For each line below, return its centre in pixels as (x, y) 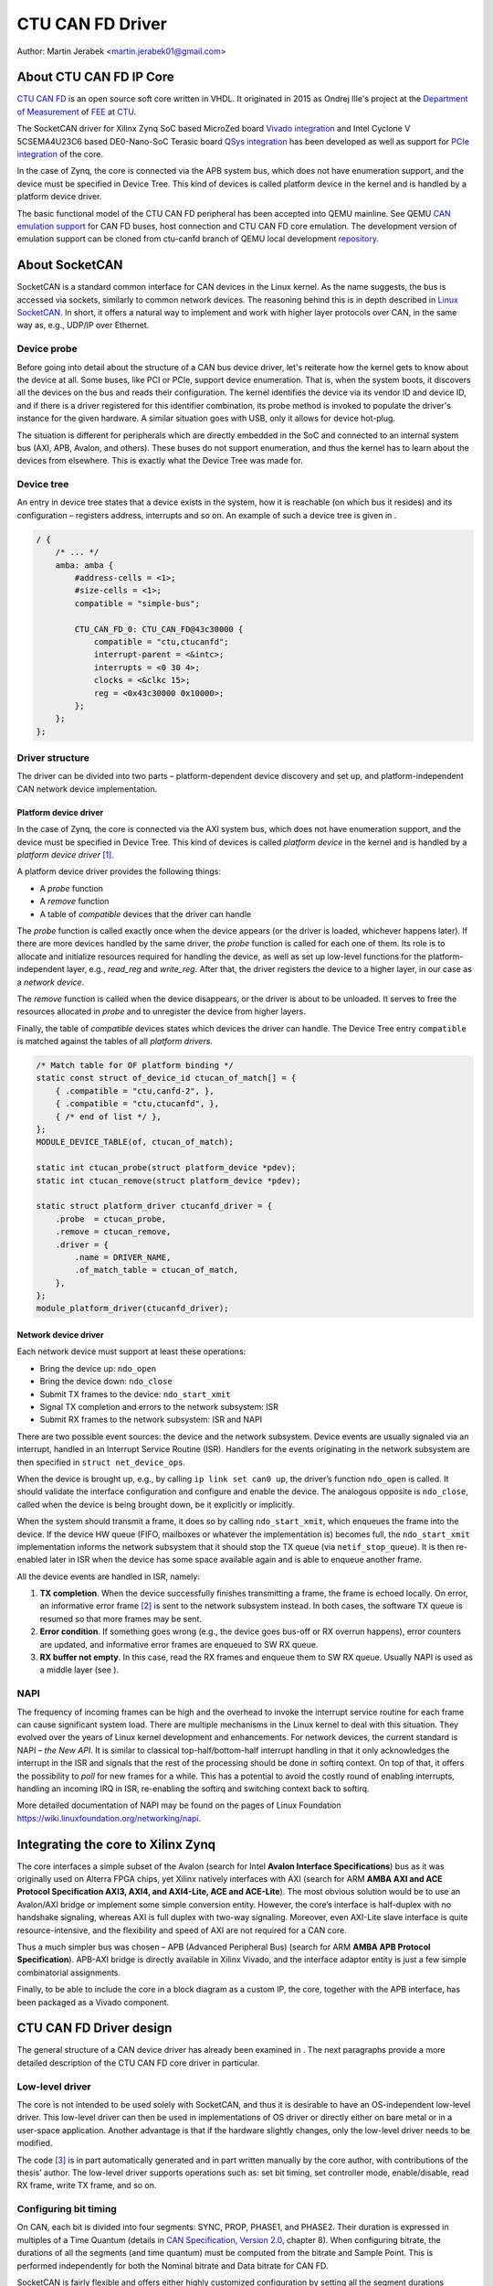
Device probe (47, 349)
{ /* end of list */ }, (108, 1116)
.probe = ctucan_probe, (111, 1219)
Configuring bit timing (67, 2209)
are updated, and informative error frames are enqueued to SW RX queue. (179, 1644)
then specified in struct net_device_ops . (101, 1462)
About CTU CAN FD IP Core (95, 77)
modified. (35, 2143)
